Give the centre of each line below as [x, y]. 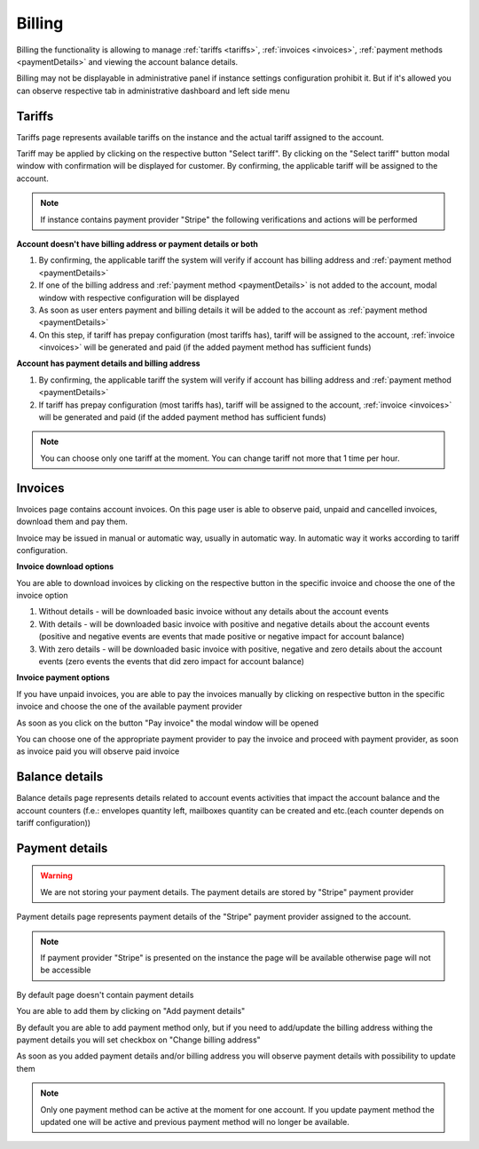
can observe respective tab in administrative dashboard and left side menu [153, 91]
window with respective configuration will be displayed [139, 297]
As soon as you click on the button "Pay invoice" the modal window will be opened [168, 723]
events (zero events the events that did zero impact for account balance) [172, 662]
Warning [56, 876]
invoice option [42, 596]
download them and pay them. [72, 522]
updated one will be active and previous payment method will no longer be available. [195, 1121]
